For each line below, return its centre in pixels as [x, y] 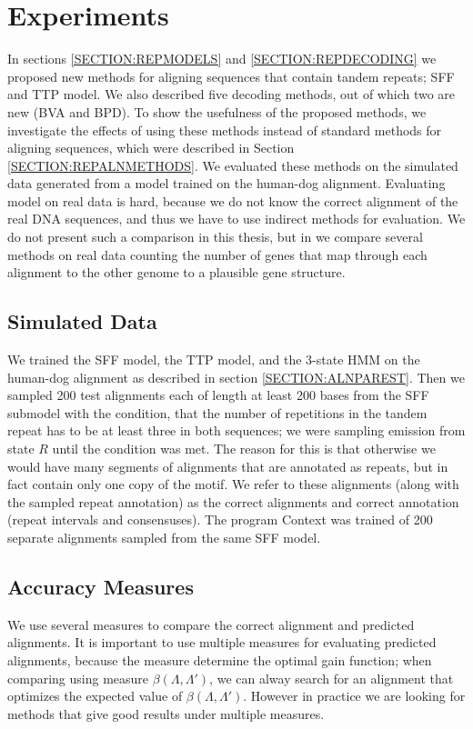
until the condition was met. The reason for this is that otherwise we [244, 449]
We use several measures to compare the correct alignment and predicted [211, 624]
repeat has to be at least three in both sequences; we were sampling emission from [236, 430]
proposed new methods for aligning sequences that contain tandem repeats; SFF [231, 76]
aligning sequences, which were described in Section [151, 148]
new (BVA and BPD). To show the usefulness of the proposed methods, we [217, 111]
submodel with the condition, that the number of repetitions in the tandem [217, 412]
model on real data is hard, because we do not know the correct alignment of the [233, 200]
